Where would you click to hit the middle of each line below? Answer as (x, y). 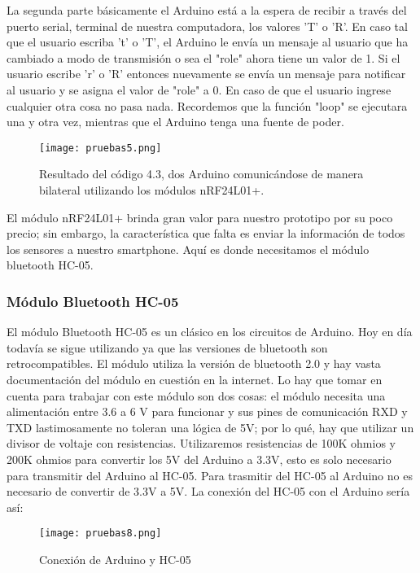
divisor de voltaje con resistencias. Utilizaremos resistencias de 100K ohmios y (201, 443)
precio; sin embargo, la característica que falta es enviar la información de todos (206, 233)
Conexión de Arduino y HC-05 (115, 559)
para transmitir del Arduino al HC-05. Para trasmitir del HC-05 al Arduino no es (210, 475)
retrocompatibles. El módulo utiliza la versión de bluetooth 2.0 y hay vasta (194, 363)
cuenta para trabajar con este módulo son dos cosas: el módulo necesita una (196, 395)
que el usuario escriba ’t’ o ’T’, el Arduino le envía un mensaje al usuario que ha (208, 42)
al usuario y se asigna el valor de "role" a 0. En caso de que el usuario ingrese (199, 89)
